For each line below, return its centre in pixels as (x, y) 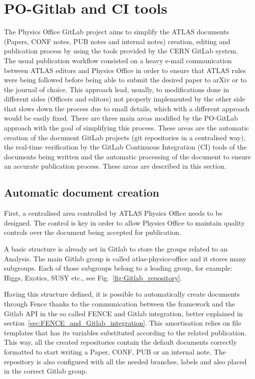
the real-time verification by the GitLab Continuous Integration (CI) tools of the (126, 147)
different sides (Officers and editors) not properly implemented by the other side (125, 99)
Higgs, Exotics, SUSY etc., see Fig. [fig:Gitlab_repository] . (93, 277)
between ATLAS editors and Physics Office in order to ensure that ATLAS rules (125, 70)
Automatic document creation (82, 192)
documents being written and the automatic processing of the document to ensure (127, 156)
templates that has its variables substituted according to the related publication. (125, 332)
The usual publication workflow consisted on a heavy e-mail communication (118, 60)
